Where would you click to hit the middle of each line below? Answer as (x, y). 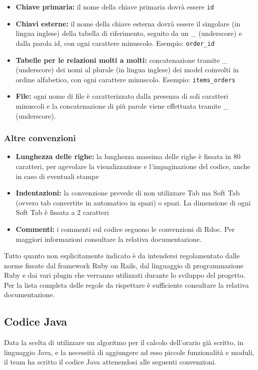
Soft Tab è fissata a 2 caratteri (62, 212)
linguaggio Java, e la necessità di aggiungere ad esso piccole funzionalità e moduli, (129, 352)
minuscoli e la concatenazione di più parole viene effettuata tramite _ (122, 105)
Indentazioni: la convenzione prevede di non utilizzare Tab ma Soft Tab (128, 193)
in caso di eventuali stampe (57, 176)
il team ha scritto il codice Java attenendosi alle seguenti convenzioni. (110, 362)
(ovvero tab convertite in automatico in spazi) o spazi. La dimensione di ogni (133, 202)
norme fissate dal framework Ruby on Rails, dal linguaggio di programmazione (124, 265)
